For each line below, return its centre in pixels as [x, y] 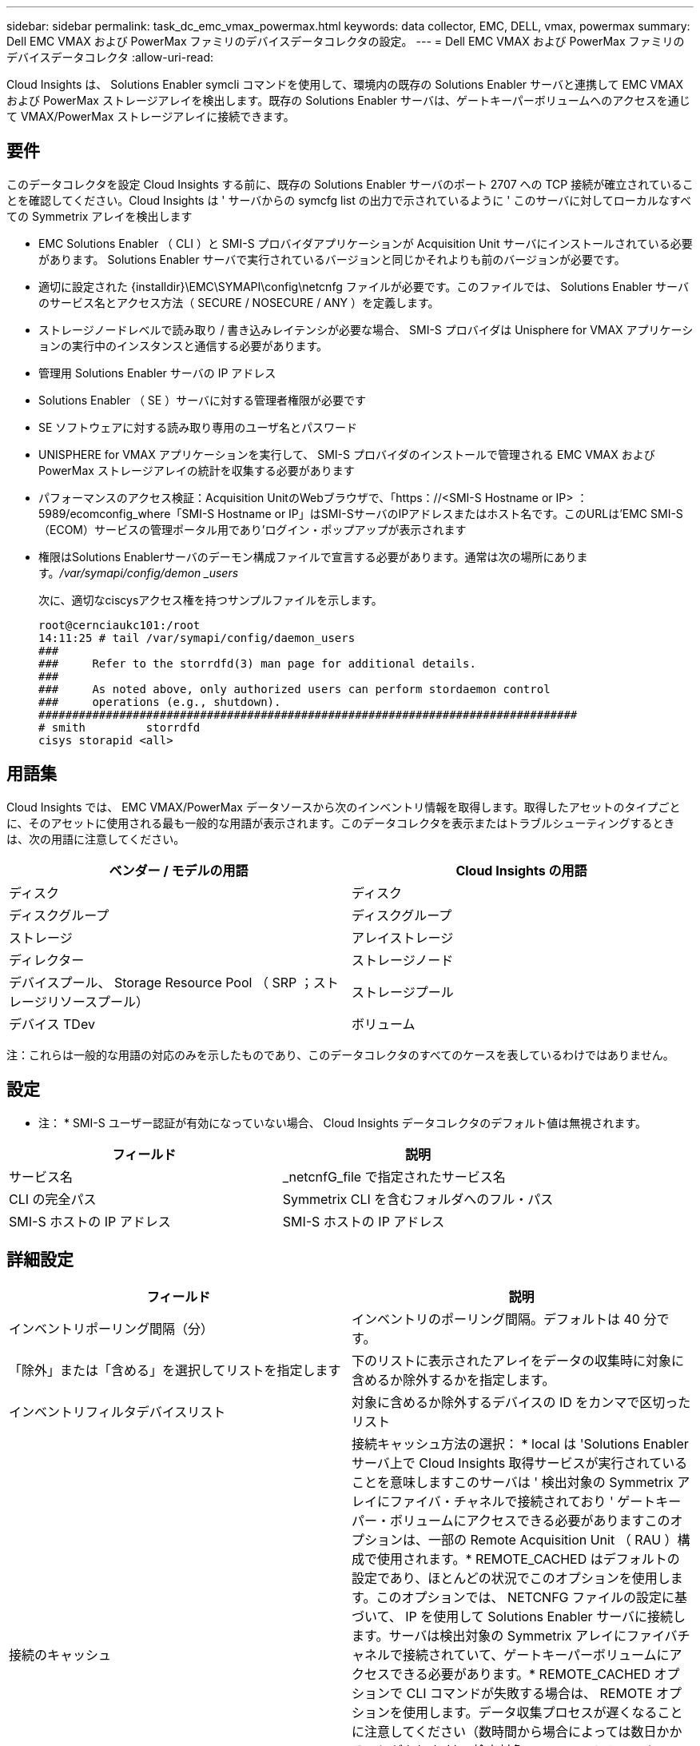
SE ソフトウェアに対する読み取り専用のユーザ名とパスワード [198, 427]
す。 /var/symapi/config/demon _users [139, 572]
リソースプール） [97, 1001]
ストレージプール [403, 992]
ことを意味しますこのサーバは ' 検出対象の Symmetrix [513, 1483]
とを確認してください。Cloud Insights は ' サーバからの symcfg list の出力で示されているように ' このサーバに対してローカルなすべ [349, 200]
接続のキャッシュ [60, 1655]
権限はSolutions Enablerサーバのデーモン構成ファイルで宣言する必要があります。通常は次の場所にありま [313, 556]
